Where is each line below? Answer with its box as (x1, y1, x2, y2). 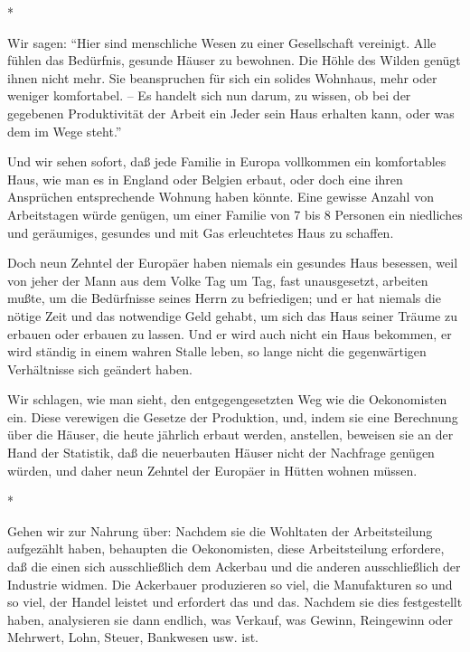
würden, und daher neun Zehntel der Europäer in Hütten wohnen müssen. (7, 460, 418, 479)
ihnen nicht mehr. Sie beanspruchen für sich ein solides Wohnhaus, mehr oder (7, 68, 437, 87)
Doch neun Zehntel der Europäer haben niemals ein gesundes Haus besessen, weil (7, 253, 458, 272)
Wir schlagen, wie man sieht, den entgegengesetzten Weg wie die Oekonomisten (7, 390, 447, 409)
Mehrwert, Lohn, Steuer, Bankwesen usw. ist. (7, 628, 259, 647)
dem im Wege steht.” (7, 121, 122, 140)
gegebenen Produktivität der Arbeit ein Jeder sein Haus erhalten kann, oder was (7, 103, 455, 122)
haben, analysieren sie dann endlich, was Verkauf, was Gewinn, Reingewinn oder (7, 609, 454, 628)
